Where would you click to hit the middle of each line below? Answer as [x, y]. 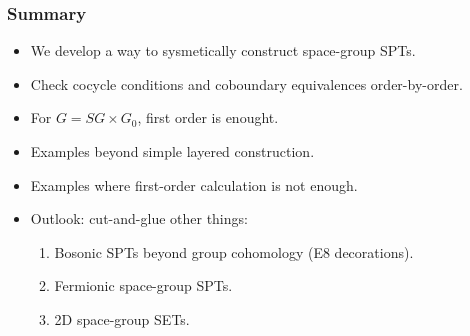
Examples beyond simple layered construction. [172, 151]
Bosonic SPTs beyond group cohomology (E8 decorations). [234, 251]
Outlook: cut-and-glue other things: [139, 218]
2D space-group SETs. [122, 318]
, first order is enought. [208, 117]
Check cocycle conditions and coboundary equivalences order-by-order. [246, 83]
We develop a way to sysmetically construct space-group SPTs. [223, 50]
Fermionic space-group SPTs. [143, 285]
